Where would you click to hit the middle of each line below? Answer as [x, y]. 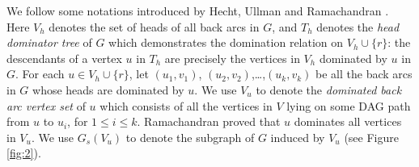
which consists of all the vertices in [186, 105]
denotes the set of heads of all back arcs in [154, 26]
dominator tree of [49, 42]
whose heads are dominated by [108, 89]
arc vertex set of [46, 105]
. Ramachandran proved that [209, 121]
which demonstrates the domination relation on [226, 42]
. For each [40, 74]
